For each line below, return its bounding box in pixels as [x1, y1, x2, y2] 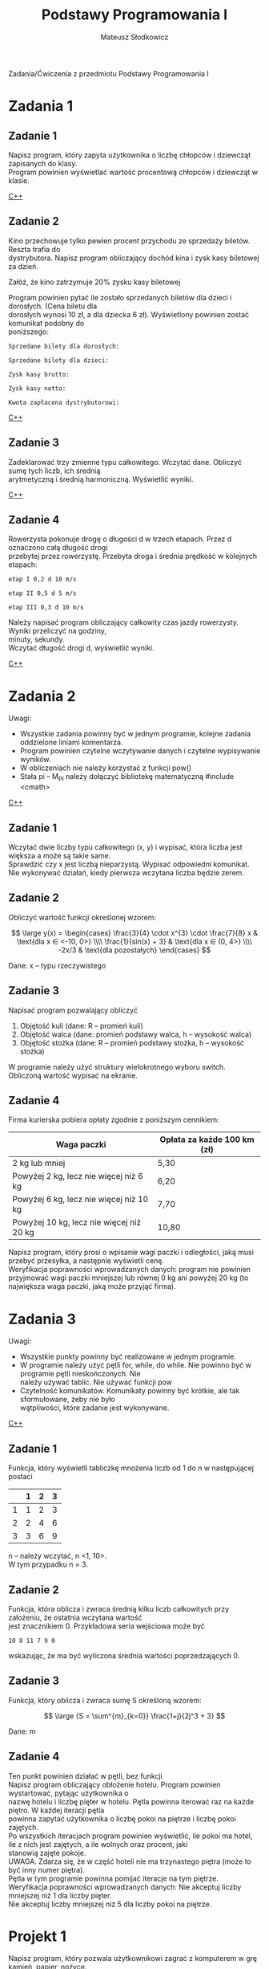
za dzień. [8, 261, 38, 271]
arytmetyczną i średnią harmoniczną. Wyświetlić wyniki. [8, 474, 194, 483]
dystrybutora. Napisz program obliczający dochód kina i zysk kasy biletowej [8, 253, 259, 263]
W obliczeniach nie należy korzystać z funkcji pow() [19, 763, 192, 773]
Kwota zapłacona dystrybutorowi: [8, 398, 120, 406]
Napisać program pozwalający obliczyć [8, 1005, 139, 1015]
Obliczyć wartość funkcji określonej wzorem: [8, 912, 156, 922]
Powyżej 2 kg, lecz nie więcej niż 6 [12, 1171, 144, 1182]
